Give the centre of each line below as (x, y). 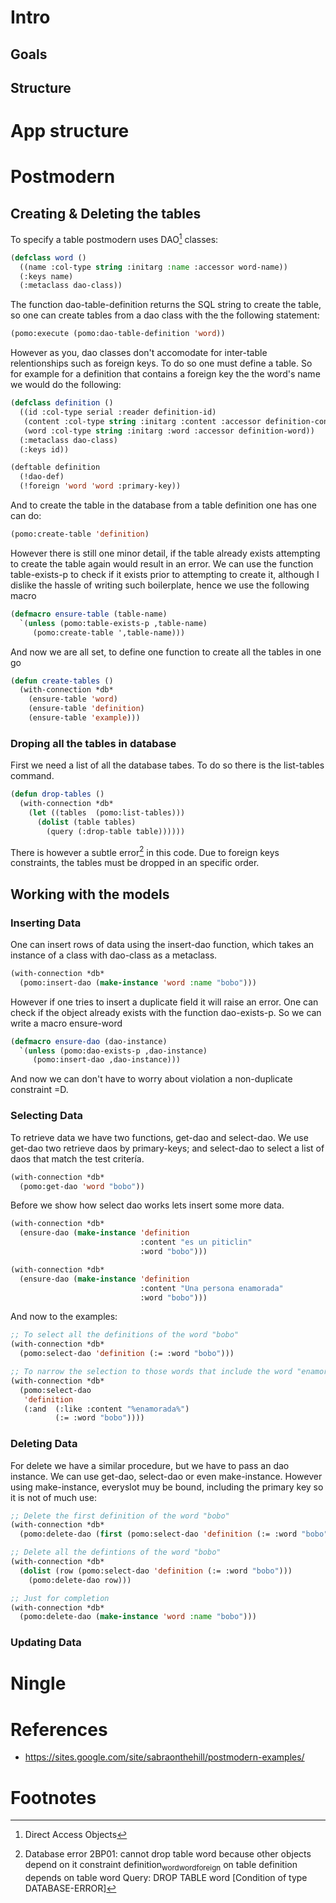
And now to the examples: (64, 1317)
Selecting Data (46, 1116)
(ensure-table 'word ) (73, 699)
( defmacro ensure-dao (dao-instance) (89, 1041)
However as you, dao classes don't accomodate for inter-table (139, 353)
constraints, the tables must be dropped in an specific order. (135, 863)
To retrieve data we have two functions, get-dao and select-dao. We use (159, 1137)
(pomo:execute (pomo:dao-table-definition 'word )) (118, 334)
